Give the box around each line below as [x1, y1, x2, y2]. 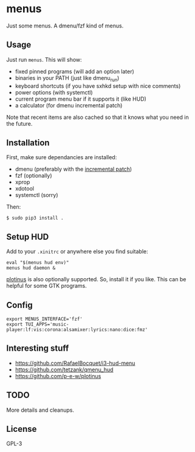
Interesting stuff [6, 343, 69, 354]
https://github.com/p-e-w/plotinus [15, 372, 101, 379]
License [6, 424, 37, 434]
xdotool [15, 185, 35, 192]
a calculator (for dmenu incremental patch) [15, 101, 123, 109]
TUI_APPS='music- [25, 321, 69, 328]
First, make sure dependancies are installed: [6, 154, 117, 161]
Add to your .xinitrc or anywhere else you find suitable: [6, 248, 148, 255]
